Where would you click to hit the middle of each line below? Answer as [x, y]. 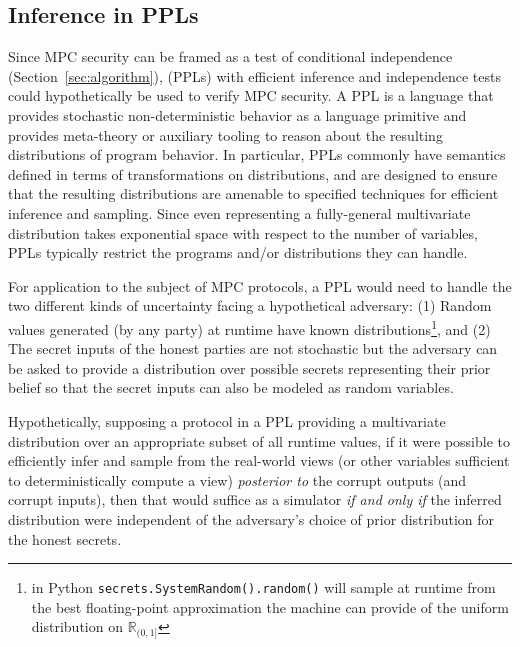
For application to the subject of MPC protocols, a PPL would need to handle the [260, 285]
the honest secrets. [65, 538]
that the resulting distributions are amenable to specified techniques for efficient [253, 193]
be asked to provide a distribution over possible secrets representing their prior [249, 367]
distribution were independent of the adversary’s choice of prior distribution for [251, 518]
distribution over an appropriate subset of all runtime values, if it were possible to [259, 440]
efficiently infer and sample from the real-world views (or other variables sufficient [259, 460]
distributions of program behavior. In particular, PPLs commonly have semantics [257, 154]
